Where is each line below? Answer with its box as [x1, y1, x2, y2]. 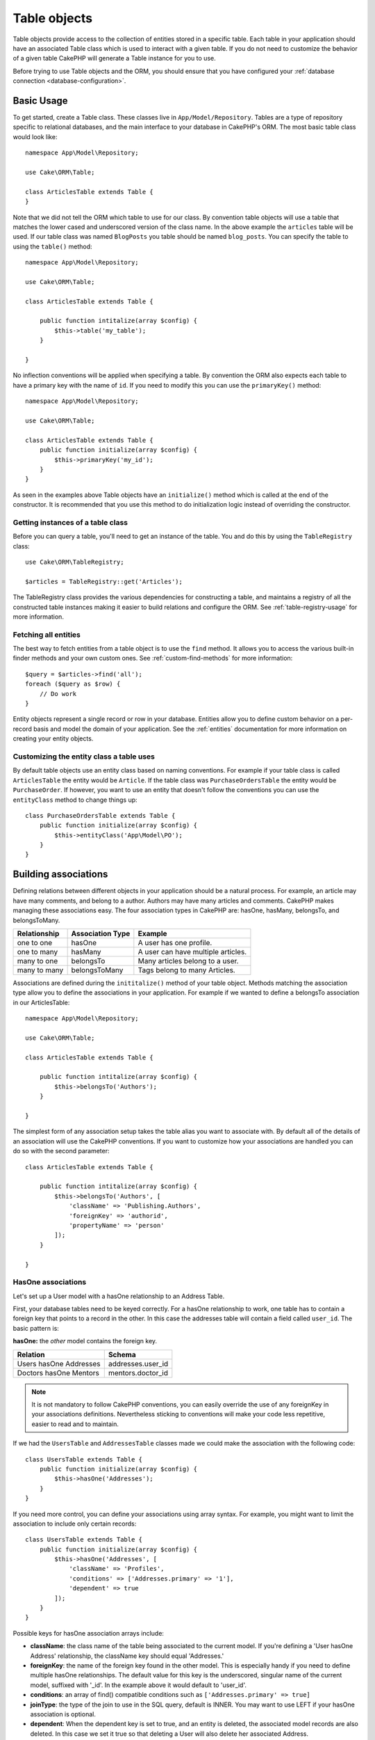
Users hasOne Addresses [17, 1359, 101, 1368]
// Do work [39, 690, 77, 697]
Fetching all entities [12, 630, 81, 640]
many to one [17, 956, 58, 965]
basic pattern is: [12, 1324, 59, 1332]
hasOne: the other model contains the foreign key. [12, 1337, 158, 1345]
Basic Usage [12, 95, 68, 106]
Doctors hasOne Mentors [17, 1368, 100, 1377]
